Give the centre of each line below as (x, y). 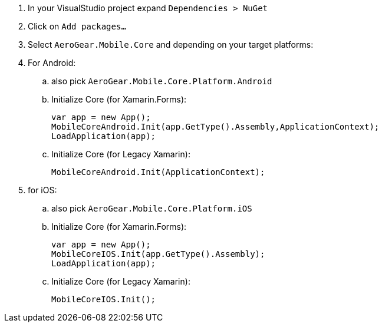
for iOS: (42, 190)
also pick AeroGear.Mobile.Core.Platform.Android (162, 81)
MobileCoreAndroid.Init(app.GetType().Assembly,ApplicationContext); (215, 127)
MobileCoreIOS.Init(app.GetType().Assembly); (158, 254)
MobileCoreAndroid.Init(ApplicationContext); (158, 172)
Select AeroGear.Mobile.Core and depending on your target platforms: (171, 44)
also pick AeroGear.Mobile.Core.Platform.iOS (152, 208)
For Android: (52, 63)
